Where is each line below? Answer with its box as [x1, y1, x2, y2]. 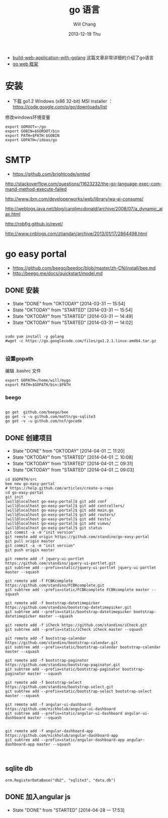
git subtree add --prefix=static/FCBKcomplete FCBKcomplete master [5, 587, 150, 592]
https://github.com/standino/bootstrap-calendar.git [5, 640, 118, 645]
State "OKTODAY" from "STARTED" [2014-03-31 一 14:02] [12, 319, 133, 325]
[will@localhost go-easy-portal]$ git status [5, 525, 102, 530]
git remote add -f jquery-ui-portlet [5, 556, 85, 561]
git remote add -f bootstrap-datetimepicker [5, 601, 100, 606]
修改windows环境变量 [5, 114, 50, 120]
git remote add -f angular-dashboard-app [5, 728, 94, 734]
